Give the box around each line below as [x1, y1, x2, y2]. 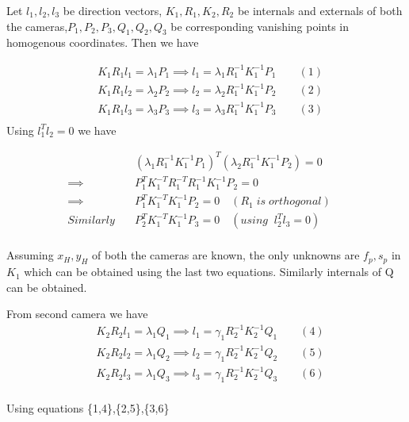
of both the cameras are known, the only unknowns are [91, 247, 360, 263]
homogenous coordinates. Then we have [6, 34, 199, 51]
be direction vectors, [63, 2, 162, 18]
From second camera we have [6, 305, 148, 322]
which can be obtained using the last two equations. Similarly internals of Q [24, 263, 394, 280]
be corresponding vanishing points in [170, 17, 350, 34]
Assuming [6, 247, 54, 263]
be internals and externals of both [237, 2, 403, 18]
